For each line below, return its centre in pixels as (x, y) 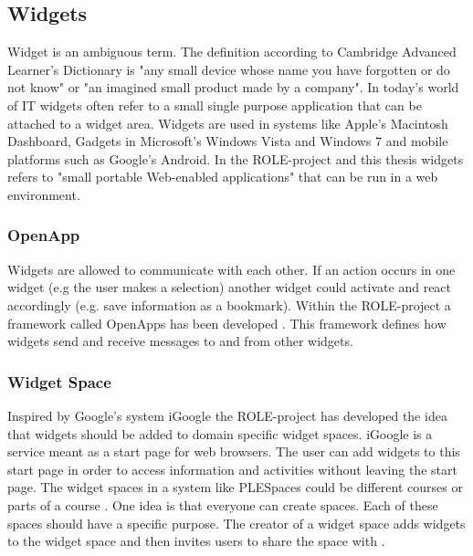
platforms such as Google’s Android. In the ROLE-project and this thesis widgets (236, 158)
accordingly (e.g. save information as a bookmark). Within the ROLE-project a (229, 304)
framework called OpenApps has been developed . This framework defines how (227, 323)
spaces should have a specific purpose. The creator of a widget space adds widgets (236, 523)
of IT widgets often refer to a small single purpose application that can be (215, 105)
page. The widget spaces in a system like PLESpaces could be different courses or (235, 487)
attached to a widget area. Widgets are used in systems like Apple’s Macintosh (228, 123)
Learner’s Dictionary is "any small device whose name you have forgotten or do (229, 69)
